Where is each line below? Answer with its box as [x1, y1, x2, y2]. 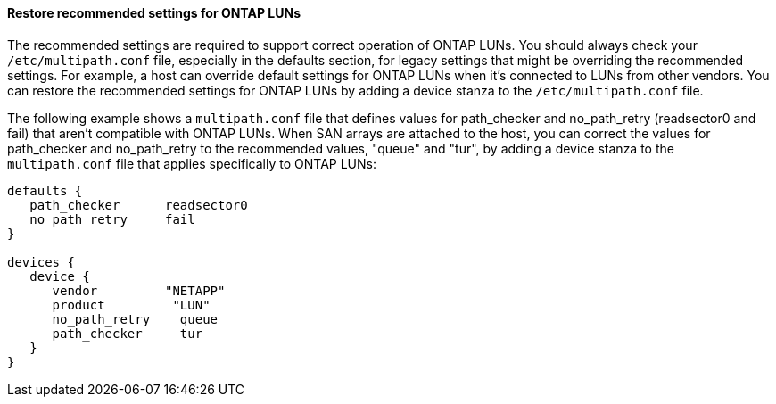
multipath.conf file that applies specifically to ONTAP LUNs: [7, 155, 376, 171]
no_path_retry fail [29, 211, 195, 227]
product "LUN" [52, 297, 211, 312]
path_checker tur [52, 326, 203, 341]
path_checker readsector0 [29, 197, 248, 212]
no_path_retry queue [52, 311, 219, 326]
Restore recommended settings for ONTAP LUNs [7, 5, 301, 21]
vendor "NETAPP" [52, 283, 226, 298]
